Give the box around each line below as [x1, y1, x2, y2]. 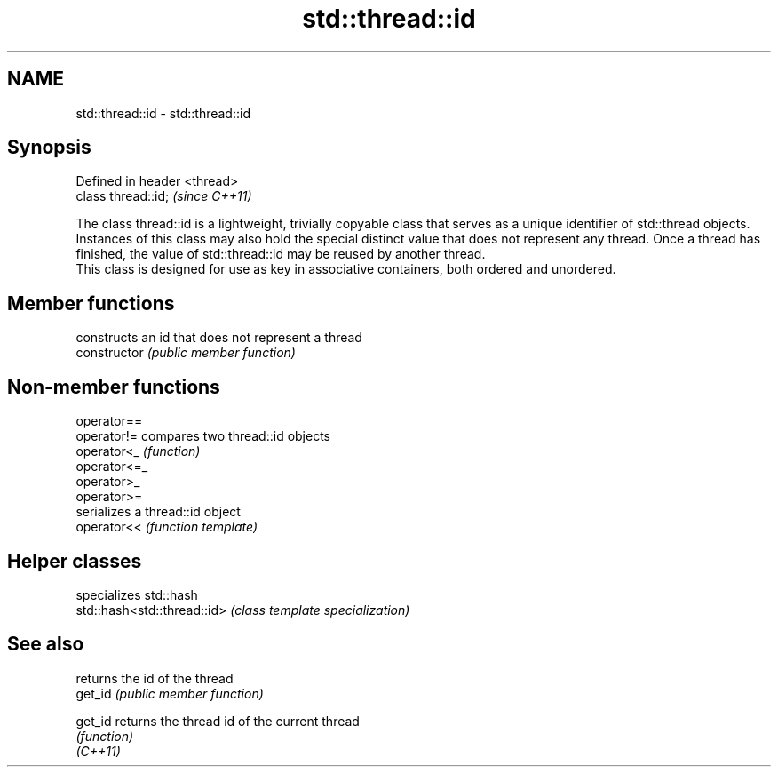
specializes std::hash [75, 586, 198, 602]
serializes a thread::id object [75, 504, 241, 520]
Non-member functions [7, 375, 220, 398]
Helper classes [7, 549, 142, 572]
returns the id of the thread [75, 670, 234, 686]
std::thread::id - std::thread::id [75, 105, 250, 121]
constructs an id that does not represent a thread [75, 330, 362, 346]
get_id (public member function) [75, 685, 264, 701]
